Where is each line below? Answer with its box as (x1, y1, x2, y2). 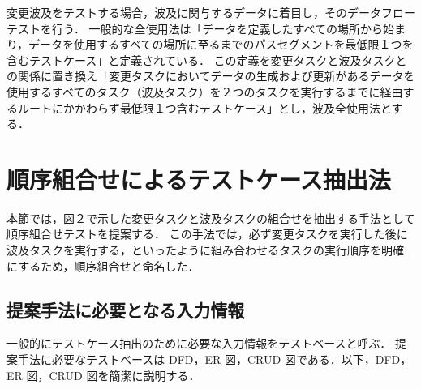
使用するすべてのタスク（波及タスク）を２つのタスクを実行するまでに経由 (6, 83, 403, 100)
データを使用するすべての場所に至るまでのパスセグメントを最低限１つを (28, 36, 414, 53)
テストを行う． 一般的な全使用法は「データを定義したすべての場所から (6, 19, 383, 36)
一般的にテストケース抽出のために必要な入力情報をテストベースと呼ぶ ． (6, 335, 392, 352)
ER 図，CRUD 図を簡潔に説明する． (6, 366, 200, 383)
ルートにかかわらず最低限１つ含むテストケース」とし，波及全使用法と (17, 99, 392, 116)
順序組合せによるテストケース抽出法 (6, 162, 391, 195)
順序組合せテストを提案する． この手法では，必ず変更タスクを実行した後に (6, 225, 408, 242)
